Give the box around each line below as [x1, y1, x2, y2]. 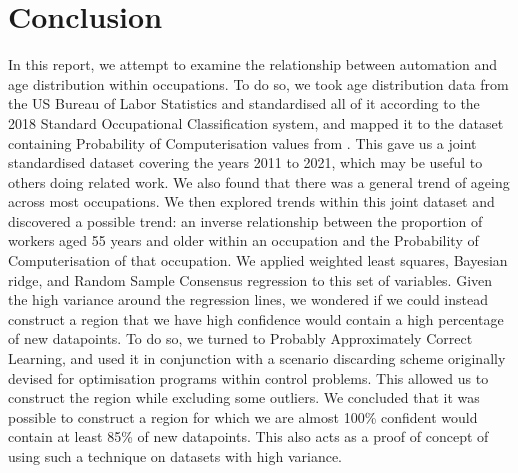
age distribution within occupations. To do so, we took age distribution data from [8, 73, 509, 94]
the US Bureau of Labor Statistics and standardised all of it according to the [8, 93, 480, 114]
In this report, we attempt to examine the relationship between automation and [8, 54, 498, 75]
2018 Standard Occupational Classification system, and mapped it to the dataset [8, 112, 504, 133]
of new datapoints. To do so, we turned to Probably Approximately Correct [8, 328, 473, 349]
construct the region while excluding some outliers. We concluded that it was [8, 387, 480, 408]
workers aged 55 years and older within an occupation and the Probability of [8, 230, 479, 251]
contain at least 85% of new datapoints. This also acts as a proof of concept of [8, 426, 489, 447]
